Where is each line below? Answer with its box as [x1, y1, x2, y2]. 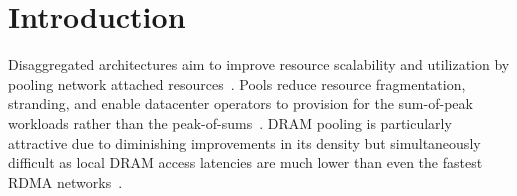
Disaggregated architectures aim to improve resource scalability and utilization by [8, 54, 510, 75]
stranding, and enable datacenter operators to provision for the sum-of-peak [8, 93, 473, 114]
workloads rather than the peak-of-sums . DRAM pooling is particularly [8, 112, 452, 133]
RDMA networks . [8, 171, 123, 192]
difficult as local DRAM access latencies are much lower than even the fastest [8, 152, 483, 173]
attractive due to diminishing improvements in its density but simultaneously [8, 132, 481, 153]
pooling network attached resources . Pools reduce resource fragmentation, [8, 73, 466, 94]
